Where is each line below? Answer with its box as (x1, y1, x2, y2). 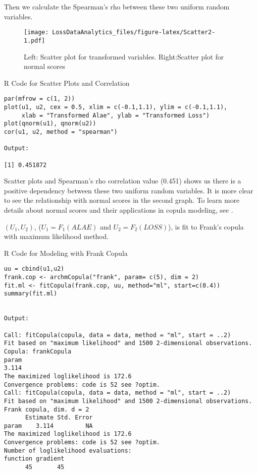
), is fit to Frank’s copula (168, 221, 244, 232)
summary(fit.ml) (4, 290, 57, 297)
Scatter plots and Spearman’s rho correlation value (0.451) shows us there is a (4, 176, 241, 186)
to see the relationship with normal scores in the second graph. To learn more (4, 195, 240, 205)
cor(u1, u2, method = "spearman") (4, 128, 118, 135)
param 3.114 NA (4, 422, 93, 429)
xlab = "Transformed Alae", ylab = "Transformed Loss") (21, 112, 210, 119)
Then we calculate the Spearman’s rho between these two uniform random (4, 1, 230, 11)
